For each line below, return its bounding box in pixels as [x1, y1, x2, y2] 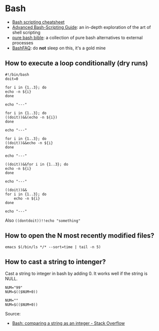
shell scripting [12, 29, 40, 35]
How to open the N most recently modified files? [5, 231, 155, 240]
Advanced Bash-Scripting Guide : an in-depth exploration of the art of [12, 24, 151, 30]
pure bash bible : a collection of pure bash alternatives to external [12, 35, 143, 41]
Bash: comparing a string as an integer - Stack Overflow [12, 320, 125, 326]
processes [12, 40, 34, 45]
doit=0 [5, 76, 18, 81]
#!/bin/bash [5, 72, 29, 77]
